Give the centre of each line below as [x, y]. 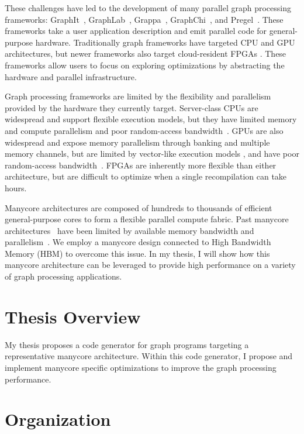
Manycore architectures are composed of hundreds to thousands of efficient [139, 207]
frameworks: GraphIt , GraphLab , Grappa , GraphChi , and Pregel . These [144, 19]
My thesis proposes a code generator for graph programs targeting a [127, 344]
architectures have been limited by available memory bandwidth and [129, 230]
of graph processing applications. [63, 276]
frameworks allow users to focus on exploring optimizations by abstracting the [145, 65]
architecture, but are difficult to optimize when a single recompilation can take [146, 176]
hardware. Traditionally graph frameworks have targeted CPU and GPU [165, 42]
